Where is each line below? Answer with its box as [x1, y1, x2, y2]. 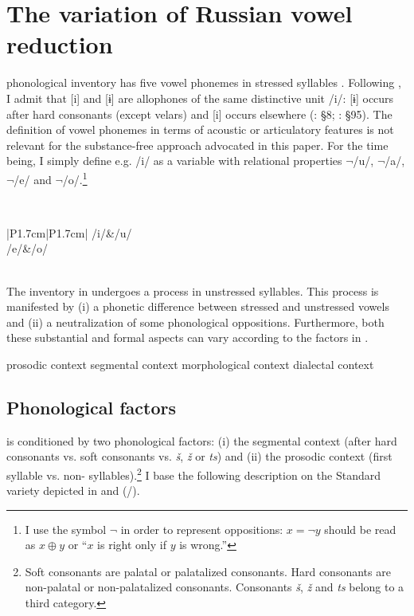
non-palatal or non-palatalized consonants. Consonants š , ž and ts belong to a [25, 579, 404, 595]
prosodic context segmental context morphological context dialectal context [6, 355, 374, 372]
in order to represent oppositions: [120, 520, 283, 537]
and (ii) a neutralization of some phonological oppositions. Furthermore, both [6, 313, 385, 330]
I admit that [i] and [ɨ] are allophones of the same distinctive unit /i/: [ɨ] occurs [6, 89, 394, 106]
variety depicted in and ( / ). [6, 482, 140, 499]
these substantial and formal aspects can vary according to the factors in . [6, 329, 369, 346]
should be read [324, 520, 396, 537]
